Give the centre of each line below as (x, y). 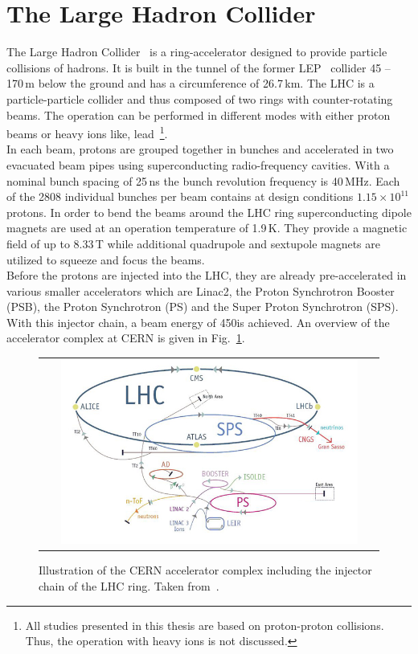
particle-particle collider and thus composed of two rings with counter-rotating (200, 98)
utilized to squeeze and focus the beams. (106, 259)
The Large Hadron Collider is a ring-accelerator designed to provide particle (197, 52)
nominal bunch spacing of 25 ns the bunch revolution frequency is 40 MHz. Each (203, 180)
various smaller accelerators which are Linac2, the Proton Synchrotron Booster (201, 290)
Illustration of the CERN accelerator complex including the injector (205, 570)
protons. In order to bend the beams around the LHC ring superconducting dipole (209, 212)
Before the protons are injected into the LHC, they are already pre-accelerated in (207, 275)
